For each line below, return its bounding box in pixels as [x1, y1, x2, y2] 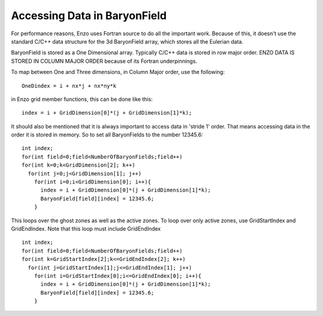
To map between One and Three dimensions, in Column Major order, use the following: [11, 69, 225, 76]
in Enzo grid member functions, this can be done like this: [11, 96, 153, 103]
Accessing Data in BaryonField [11, 9, 167, 22]
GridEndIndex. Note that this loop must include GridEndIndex [11, 225, 161, 232]
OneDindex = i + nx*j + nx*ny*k [22, 82, 117, 89]
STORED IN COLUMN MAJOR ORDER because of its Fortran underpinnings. [11, 57, 197, 65]
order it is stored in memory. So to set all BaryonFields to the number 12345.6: [11, 131, 203, 139]
